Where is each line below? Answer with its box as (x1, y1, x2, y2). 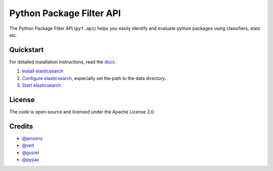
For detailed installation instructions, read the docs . (9, 59, 116, 65)
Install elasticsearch (22, 68, 64, 74)
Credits (9, 122, 33, 131)
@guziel (22, 149, 39, 155)
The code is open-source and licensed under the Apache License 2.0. (9, 109, 155, 115)
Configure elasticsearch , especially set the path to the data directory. (22, 75, 166, 81)
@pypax (22, 157, 39, 162)
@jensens (22, 135, 43, 141)
